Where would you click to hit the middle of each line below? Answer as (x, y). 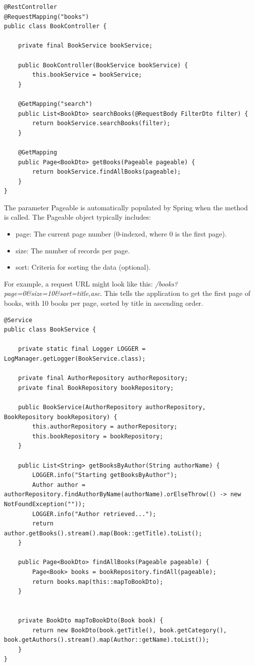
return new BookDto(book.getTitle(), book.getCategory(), (130, 630)
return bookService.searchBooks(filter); (101, 123)
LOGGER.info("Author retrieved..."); (94, 514)
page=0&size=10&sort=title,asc (52, 293)
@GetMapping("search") (55, 104)
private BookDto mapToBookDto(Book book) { (91, 621)
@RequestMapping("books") (46, 17)
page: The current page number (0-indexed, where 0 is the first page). (121, 234)
